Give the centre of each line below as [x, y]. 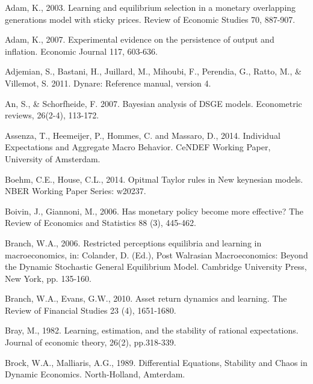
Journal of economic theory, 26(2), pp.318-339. [91, 342]
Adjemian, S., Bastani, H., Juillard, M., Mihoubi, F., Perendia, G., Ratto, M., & [153, 71]
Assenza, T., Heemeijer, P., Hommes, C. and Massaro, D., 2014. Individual [143, 135]
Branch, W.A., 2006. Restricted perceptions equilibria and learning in [133, 242]
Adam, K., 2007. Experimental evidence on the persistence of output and [140, 39]
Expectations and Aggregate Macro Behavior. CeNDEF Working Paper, [138, 147]
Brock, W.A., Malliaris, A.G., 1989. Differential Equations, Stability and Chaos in [156, 362]
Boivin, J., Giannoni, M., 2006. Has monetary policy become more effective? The [154, 211]
